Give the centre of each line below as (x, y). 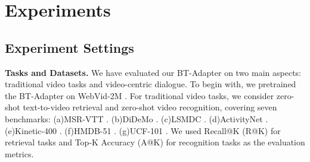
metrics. (19, 153)
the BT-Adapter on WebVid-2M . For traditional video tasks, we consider (139, 95)
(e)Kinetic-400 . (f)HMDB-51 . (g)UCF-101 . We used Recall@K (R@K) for (143, 130)
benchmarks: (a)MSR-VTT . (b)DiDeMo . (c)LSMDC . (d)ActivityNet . (137, 118)
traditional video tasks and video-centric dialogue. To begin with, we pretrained (151, 84)
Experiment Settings (69, 47)
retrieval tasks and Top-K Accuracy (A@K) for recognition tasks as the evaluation (155, 142)
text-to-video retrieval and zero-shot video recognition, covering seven (150, 107)
